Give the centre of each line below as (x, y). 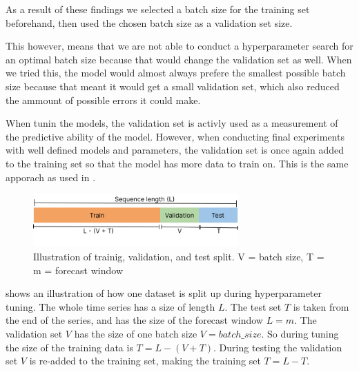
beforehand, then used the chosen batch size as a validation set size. (149, 22)
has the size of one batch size (136, 333)
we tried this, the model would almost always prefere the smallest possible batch (176, 73)
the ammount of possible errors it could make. (103, 100)
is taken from (321, 306)
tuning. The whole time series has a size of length (110, 306)
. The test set (253, 306)
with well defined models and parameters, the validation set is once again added (175, 150)
